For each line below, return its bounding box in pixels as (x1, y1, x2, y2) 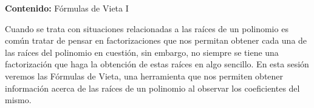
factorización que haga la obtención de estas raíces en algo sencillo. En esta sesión (5, 58, 309, 70)
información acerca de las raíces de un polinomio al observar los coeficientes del (5, 81, 300, 94)
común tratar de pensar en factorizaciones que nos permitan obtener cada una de (5, 34, 307, 47)
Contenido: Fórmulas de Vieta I (5, 2, 129, 14)
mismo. (5, 93, 32, 106)
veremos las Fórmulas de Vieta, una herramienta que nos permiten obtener (5, 69, 284, 82)
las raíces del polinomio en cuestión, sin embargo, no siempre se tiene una (5, 46, 279, 58)
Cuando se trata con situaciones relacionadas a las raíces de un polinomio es (5, 22, 288, 35)
